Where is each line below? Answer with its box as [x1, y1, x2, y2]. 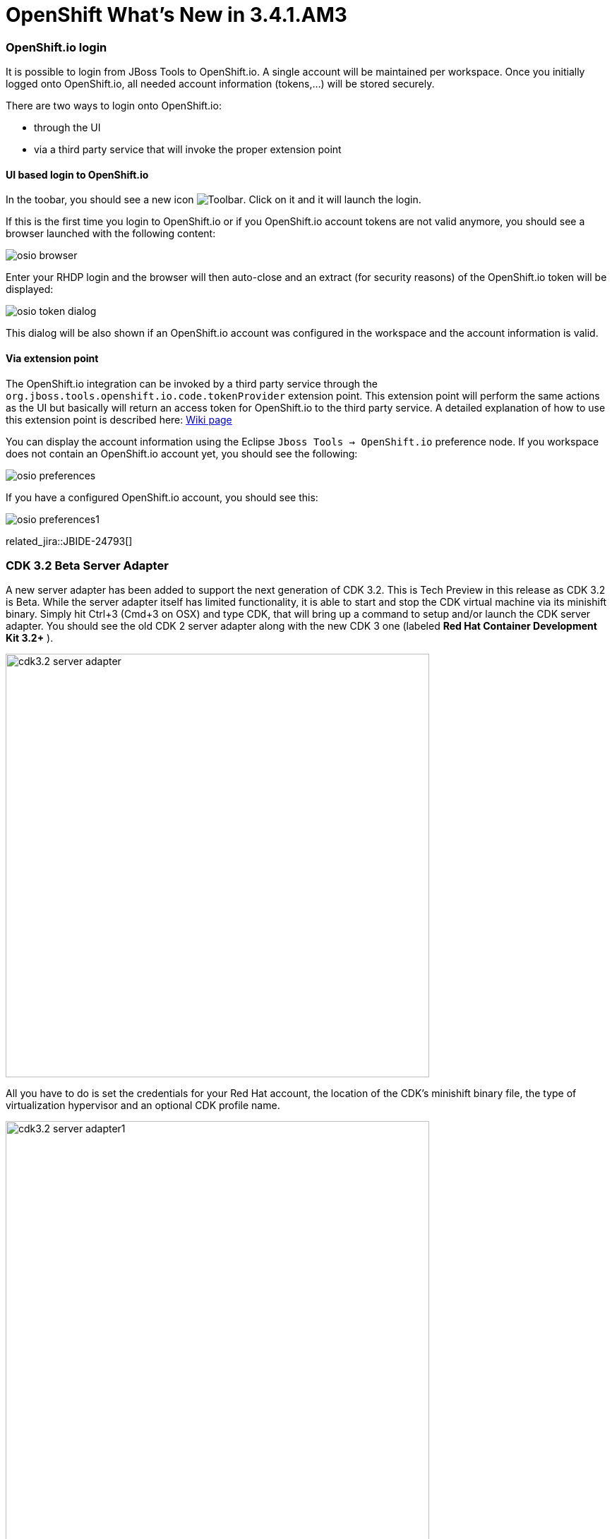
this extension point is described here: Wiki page [6, 413, 232, 426]
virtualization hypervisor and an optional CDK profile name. [6, 1099, 280, 1112]
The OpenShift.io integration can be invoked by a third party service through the [6, 377, 378, 390]
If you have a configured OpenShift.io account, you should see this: [6, 491, 318, 503]
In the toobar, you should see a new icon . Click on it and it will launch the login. [6, 193, 421, 206]
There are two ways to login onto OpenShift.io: [6, 100, 222, 112]
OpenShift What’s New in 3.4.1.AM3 [6, 3, 347, 27]
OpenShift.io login [6, 40, 107, 54]
